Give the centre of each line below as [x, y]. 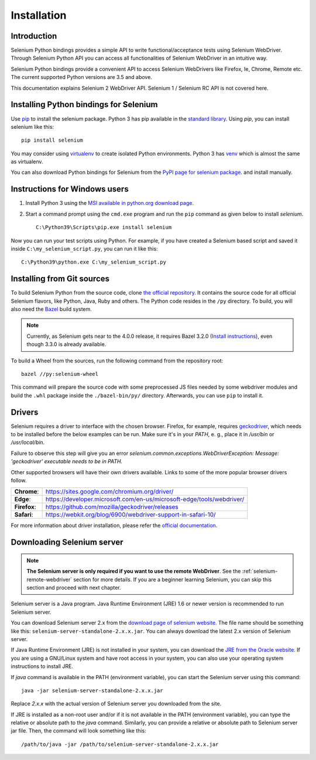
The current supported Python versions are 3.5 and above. [81, 77]
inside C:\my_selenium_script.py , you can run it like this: [84, 248]
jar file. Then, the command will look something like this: [78, 731]
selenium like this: [32, 126]
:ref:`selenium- [260, 571]
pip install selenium [52, 140]
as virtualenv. [27, 162]
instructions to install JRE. [42, 666]
